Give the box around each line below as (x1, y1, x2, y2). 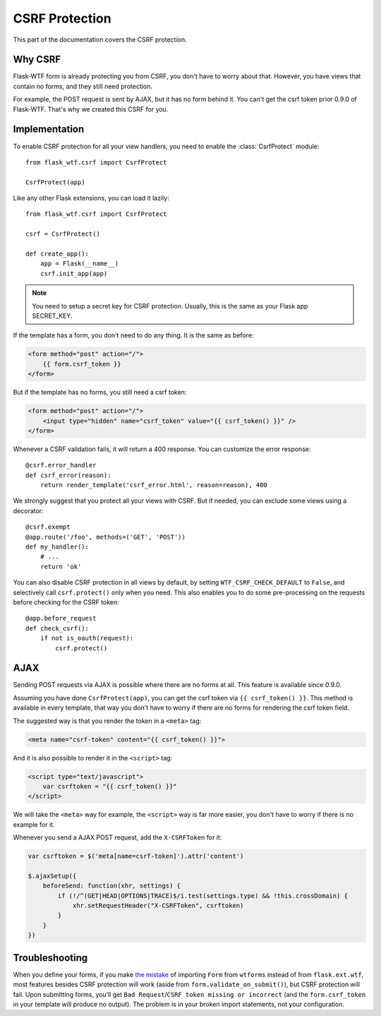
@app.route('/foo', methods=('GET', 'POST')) (25, 533, 186, 541)
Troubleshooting (13, 952, 88, 964)
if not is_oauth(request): (40, 634, 134, 643)
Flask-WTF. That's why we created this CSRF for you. (13, 104, 169, 113)
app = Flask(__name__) (40, 260, 119, 268)
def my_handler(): (25, 543, 90, 551)
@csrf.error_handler (25, 461, 97, 470)
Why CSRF (13, 54, 61, 66)
